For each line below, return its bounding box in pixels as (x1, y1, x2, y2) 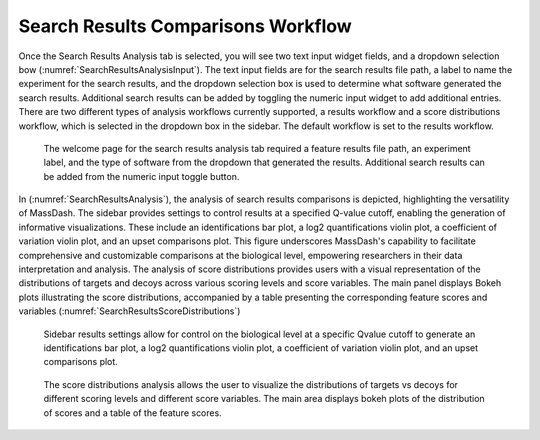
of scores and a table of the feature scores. (43, 406, 222, 419)
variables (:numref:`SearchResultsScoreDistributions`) (18, 305, 241, 317)
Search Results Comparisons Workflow (18, 15, 352, 37)
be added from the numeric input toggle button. (43, 170, 240, 182)
